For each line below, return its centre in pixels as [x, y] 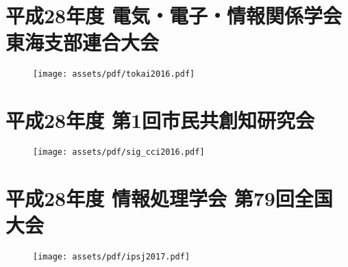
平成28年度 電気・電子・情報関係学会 [174, 15]
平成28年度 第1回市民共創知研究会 [160, 120]
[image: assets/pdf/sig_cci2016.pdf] [119, 152]
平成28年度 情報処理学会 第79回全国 [169, 198]
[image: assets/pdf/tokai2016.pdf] [114, 74]
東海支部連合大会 [83, 42]
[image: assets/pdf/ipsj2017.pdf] [112, 257]
